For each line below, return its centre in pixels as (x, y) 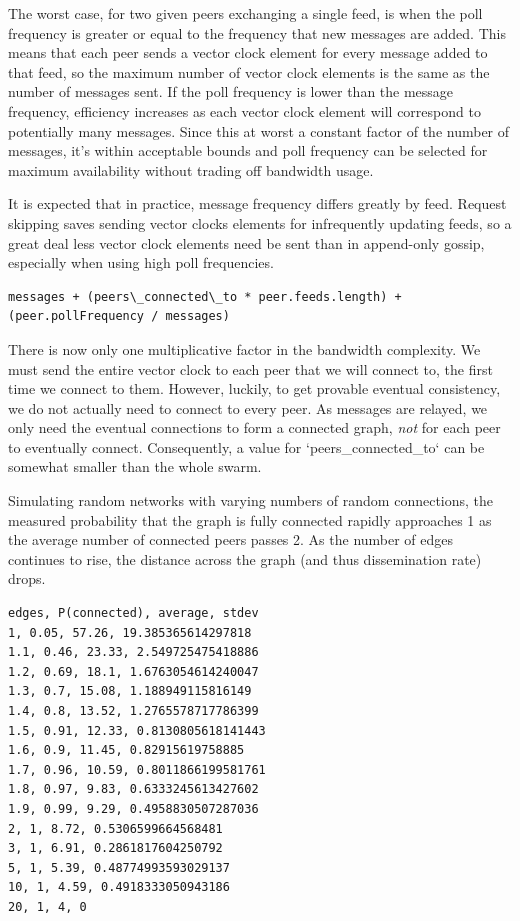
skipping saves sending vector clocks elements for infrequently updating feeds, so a (260, 222)
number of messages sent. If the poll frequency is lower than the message (231, 91)
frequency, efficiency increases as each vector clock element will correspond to (244, 110)
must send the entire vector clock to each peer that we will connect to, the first (250, 368)
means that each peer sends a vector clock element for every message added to (248, 52)
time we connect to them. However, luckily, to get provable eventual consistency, (254, 388)
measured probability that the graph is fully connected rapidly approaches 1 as (250, 519)
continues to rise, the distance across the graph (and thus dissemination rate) (245, 558)
